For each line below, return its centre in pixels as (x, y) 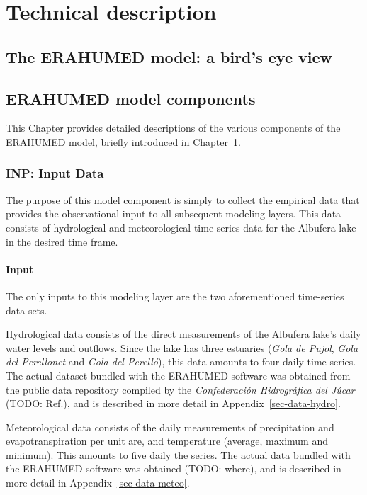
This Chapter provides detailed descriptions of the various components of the (173, 128)
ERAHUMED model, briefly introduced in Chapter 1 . (123, 141)
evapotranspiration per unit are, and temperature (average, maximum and (167, 441)
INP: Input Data (55, 173)
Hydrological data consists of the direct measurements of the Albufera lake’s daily (183, 334)
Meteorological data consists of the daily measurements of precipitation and (170, 427)
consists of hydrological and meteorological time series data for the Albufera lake (181, 227)
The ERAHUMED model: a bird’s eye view (169, 56)
